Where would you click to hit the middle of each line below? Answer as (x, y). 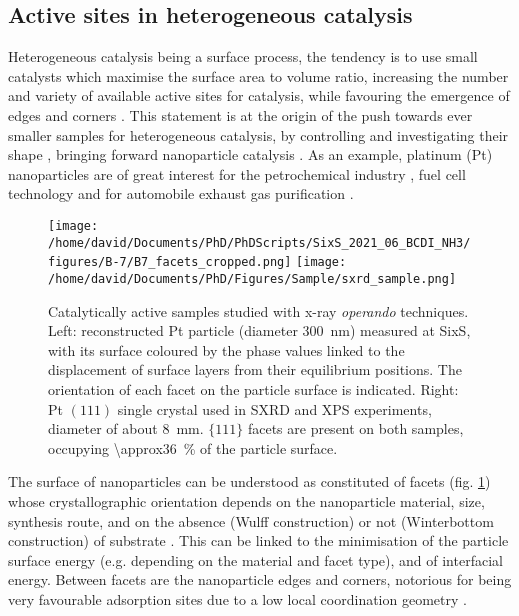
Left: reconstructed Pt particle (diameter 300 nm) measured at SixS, (259, 330)
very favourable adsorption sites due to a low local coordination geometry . (237, 598)
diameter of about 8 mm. (126, 428)
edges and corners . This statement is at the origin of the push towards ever (240, 114)
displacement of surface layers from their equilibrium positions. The (255, 369)
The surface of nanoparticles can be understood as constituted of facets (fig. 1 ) (249, 481)
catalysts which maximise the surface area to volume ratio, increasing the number (258, 75)
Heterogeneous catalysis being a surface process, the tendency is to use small (243, 56)
